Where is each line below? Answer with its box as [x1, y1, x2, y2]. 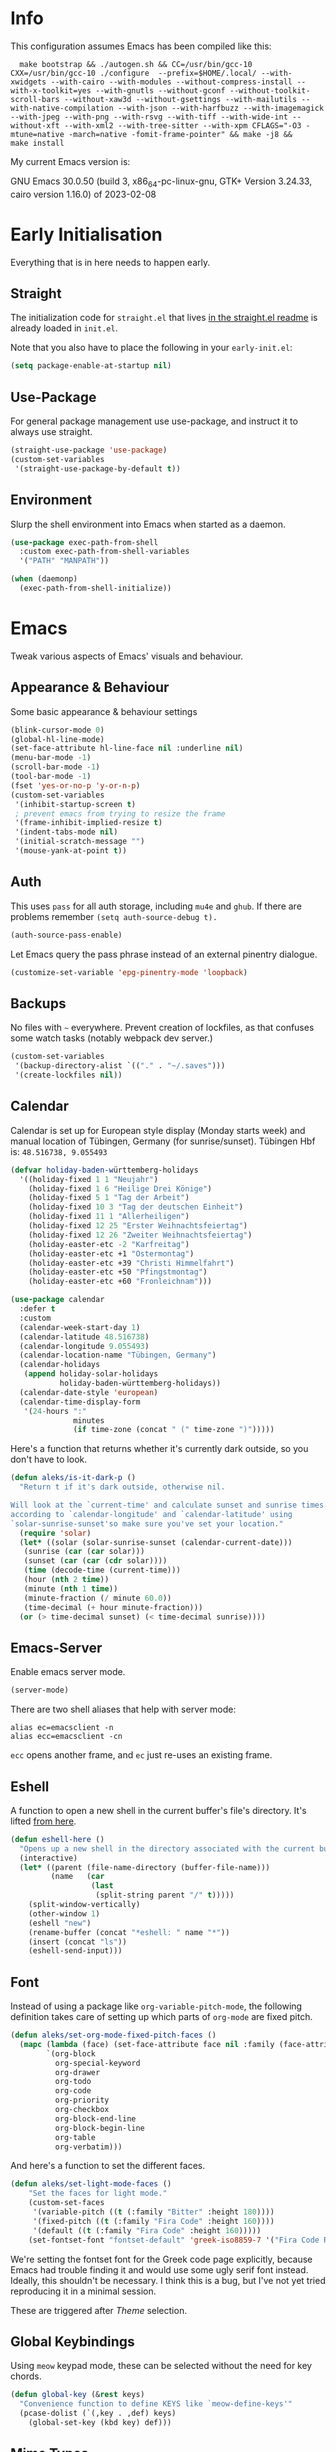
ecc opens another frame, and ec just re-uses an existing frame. [10, 1749, 273, 1761]
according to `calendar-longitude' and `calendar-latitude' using [10, 1509, 293, 1519]
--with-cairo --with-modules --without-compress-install [50, 77, 293, 87]
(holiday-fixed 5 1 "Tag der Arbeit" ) [28, 1193, 190, 1203]
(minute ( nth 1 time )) [23, 1583, 118, 1594]
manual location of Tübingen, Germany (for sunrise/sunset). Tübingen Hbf [10, 1135, 316, 1147]
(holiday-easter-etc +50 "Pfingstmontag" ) [28, 1267, 208, 1277]
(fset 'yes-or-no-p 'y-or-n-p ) [10, 780, 141, 791]
